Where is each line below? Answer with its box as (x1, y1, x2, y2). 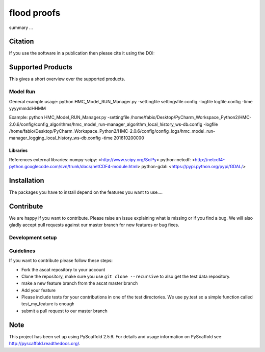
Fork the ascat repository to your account (21, 266, 106, 272)
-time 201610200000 (101, 135, 144, 141)
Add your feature (21, 287, 56, 293)
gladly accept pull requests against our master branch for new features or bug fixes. (9, 222, 179, 228)
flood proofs (9, 7, 61, 18)
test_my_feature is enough (21, 301, 75, 307)
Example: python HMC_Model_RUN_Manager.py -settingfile (9, 115, 130, 120)
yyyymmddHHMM (9, 105, 46, 111)
